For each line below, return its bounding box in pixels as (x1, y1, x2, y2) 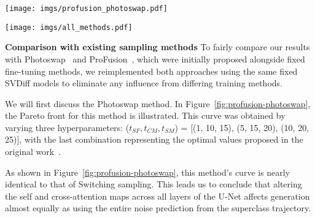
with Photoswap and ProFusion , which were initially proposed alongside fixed (5, 52, 305, 65)
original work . (5, 145, 61, 158)
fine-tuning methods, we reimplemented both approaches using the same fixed (5, 64, 298, 77)
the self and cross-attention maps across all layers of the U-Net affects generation (5, 189, 310, 202)
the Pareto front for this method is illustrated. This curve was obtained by (5, 109, 286, 122)
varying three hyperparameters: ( (5, 121, 130, 133)
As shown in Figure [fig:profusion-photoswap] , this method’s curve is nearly (5, 165, 290, 178)
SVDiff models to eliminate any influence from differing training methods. (5, 77, 282, 89)
